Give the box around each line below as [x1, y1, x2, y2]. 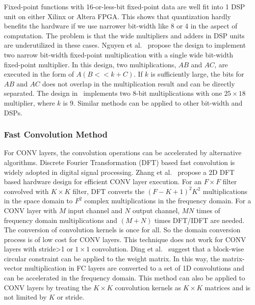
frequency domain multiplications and [4, 215, 118, 225]
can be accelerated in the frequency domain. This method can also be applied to [4, 273, 245, 283]
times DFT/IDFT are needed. [154, 215, 245, 225]
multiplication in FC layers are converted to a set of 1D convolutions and [25, 263, 244, 273]
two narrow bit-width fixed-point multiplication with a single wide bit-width [4, 49, 233, 59]
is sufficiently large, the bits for [151, 69, 244, 79]
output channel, [132, 205, 180, 215]
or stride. [57, 292, 84, 302]
